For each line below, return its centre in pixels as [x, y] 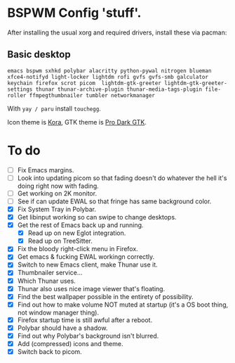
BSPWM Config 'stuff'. [74, 13]
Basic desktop [39, 55]
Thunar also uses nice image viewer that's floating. [91, 288]
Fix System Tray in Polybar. [57, 209]
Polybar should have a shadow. [62, 328]
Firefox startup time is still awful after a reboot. [85, 320]
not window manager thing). [58, 312]
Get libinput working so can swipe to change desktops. [97, 217]
